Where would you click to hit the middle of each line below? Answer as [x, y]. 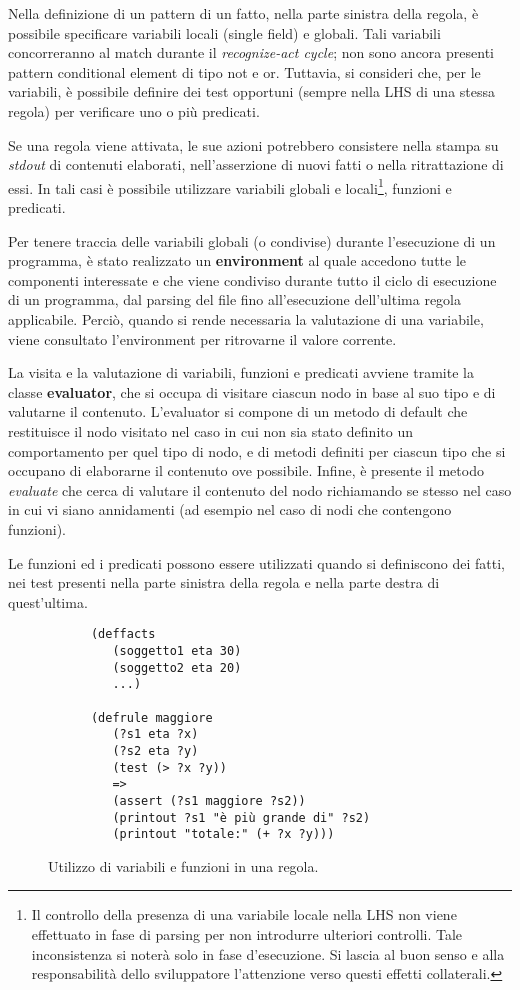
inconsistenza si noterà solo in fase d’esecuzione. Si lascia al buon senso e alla [268, 953]
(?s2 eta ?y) [155, 750]
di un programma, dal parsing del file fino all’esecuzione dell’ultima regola [235, 299]
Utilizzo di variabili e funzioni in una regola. [183, 865]
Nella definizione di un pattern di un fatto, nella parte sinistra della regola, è [243, 13]
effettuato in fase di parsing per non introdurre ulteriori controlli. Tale [247, 934]
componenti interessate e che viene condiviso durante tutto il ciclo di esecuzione [252, 279]
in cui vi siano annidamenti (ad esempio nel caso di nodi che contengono [230, 509]
